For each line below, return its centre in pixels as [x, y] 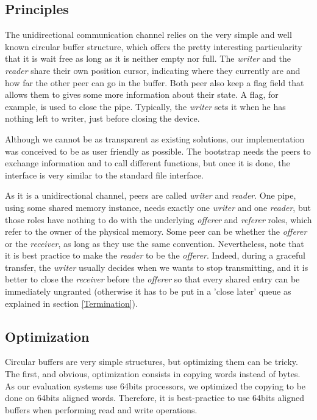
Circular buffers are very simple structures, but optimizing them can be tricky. [151, 362]
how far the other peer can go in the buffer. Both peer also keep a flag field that [155, 82]
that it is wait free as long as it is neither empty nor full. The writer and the [148, 58]
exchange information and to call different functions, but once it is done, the [148, 163]
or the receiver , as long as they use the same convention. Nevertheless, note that [155, 243]
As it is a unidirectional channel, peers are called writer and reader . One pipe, [151, 195]
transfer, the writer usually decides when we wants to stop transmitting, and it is [157, 267]
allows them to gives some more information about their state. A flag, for [142, 94]
